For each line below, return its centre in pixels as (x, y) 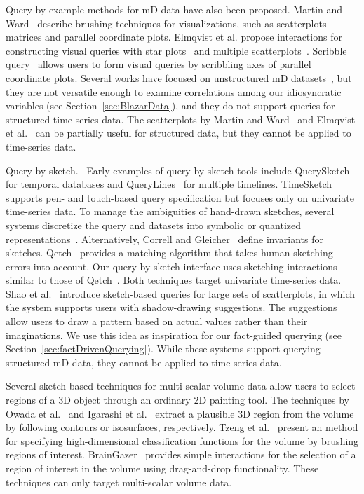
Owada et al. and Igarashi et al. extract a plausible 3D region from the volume (180, 413)
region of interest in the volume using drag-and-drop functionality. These (162, 468)
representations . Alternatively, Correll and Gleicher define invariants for (164, 239)
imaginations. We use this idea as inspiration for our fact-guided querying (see (174, 335)
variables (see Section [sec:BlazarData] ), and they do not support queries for (170, 105)
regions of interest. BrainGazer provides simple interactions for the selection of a (181, 454)
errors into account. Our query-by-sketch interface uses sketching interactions (171, 266)
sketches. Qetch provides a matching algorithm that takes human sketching (169, 253)
